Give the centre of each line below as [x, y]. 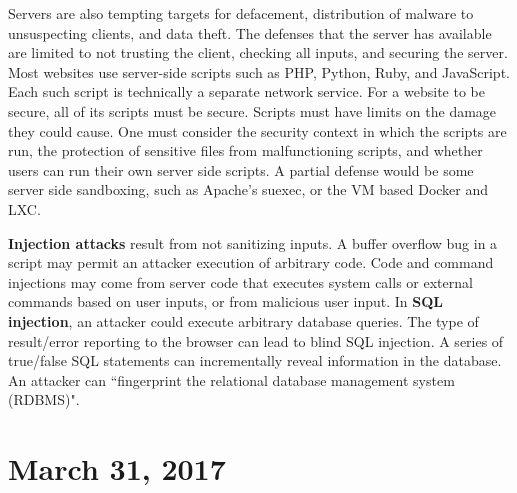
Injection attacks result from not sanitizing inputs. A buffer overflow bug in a [253, 242]
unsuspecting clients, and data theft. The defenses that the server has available [250, 32]
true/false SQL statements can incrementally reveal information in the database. [255, 360]
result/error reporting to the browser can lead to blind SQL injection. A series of [256, 340]
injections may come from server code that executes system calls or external [240, 281]
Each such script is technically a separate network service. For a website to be [246, 91]
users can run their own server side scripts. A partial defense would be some [241, 169]
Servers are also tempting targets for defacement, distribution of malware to [241, 13]
